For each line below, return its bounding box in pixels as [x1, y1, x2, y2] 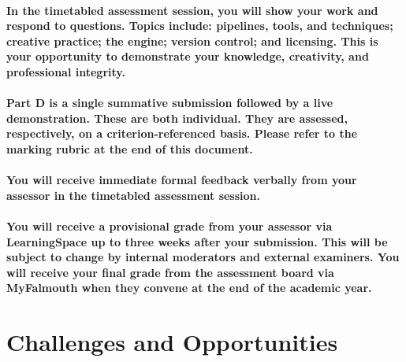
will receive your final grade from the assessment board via [6, 264, 334, 280]
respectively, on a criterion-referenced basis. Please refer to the [6, 125, 358, 142]
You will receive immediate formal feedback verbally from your [6, 172, 357, 188]
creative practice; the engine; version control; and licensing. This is [6, 32, 378, 49]
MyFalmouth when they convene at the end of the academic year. [6, 279, 372, 296]
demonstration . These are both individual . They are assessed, [6, 109, 348, 126]
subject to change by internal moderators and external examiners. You [6, 249, 400, 265]
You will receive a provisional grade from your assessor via [6, 217, 333, 234]
